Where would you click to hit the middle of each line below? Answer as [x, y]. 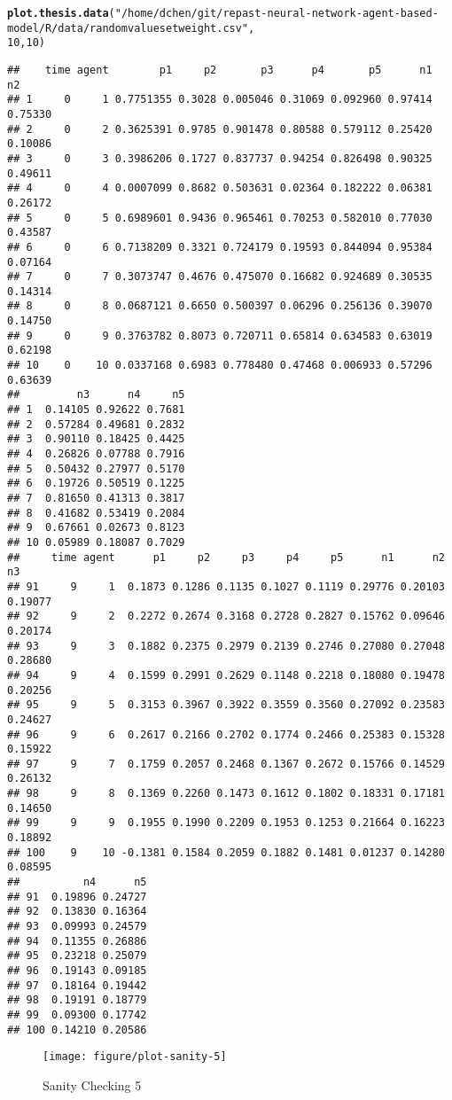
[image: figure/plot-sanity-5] [135, 1057]
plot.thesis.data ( [61, 13]
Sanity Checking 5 [92, 1084]
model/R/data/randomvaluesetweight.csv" [128, 28]
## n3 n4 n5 [96, 395]
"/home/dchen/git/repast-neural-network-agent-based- [277, 13]
